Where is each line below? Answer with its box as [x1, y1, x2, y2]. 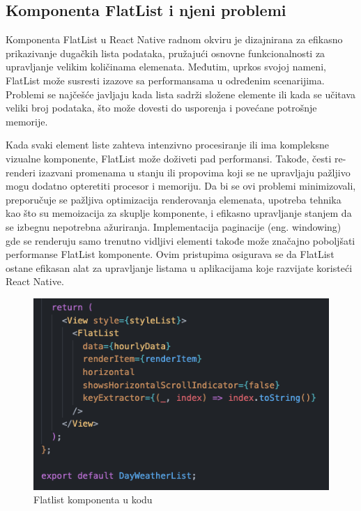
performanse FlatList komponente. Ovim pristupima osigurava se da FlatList [6, 247, 335, 261]
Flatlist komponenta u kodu [33, 492, 153, 507]
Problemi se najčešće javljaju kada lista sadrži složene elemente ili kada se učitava [6, 86, 355, 101]
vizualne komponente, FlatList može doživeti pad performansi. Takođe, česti [6, 151, 332, 165]
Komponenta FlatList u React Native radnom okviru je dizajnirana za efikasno [6, 32, 343, 47]
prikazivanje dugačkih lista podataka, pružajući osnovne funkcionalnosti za [6, 45, 325, 60]
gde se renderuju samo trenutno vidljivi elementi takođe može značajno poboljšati [6, 233, 355, 247]
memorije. [6, 114, 48, 128]
